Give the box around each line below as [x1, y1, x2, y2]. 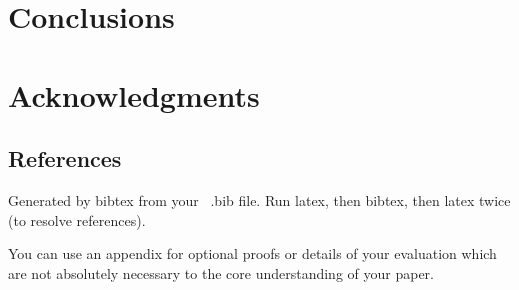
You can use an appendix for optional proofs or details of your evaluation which [8, 243, 497, 264]
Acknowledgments [8, 74, 260, 115]
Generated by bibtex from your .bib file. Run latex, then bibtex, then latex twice [8, 189, 511, 210]
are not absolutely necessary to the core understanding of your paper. [8, 262, 435, 283]
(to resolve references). [8, 209, 146, 230]
